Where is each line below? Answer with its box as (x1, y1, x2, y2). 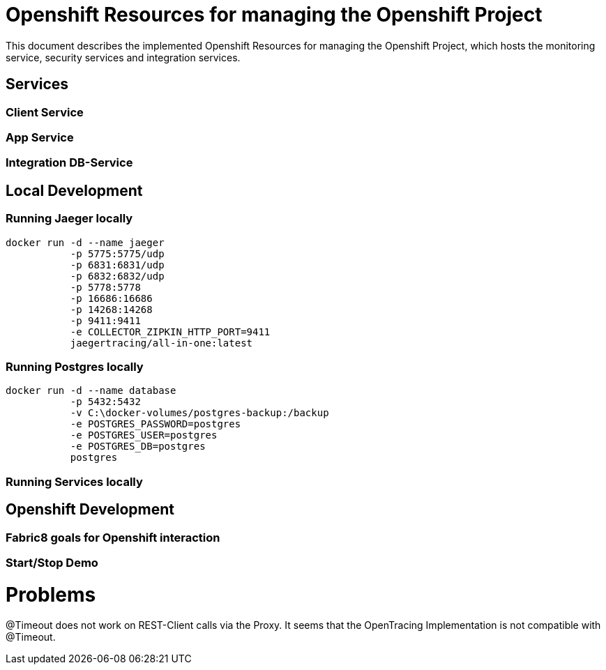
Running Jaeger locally (6, 211, 133, 226)
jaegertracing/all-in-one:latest (70, 337, 253, 349)
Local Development (6, 181, 143, 199)
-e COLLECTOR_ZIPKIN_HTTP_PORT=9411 (70, 326, 271, 337)
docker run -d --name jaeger (6, 236, 165, 248)
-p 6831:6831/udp (70, 259, 165, 271)
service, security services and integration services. (6, 51, 241, 63)
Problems (6, 582, 96, 607)
